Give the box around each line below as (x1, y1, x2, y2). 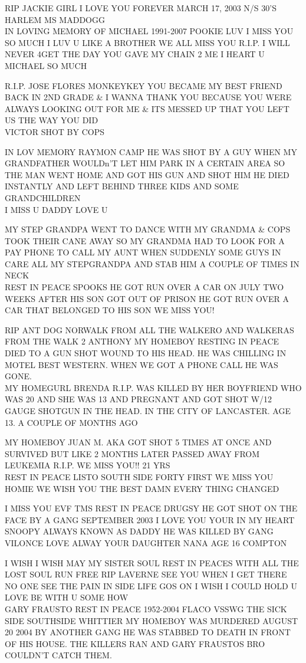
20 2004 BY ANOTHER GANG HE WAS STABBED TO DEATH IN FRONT (5, 626, 291, 638)
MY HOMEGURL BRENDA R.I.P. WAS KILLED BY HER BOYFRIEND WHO (5, 381, 302, 393)
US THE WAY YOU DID (5, 114, 98, 126)
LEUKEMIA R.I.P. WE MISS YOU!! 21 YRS (5, 459, 170, 471)
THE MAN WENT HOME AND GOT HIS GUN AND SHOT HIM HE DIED (5, 168, 289, 180)
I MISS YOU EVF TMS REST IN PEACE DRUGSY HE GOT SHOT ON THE (5, 502, 298, 514)
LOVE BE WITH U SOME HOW (5, 591, 129, 603)
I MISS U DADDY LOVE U (5, 203, 108, 215)
